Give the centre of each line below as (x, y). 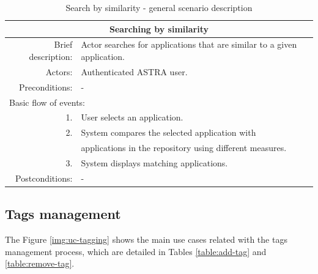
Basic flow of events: (47, 102)
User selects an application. (132, 117)
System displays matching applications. (154, 162)
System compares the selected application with (168, 132)
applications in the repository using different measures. (184, 148)
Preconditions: (46, 87)
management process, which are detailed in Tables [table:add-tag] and (136, 251)
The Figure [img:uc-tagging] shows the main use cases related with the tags (146, 239)
